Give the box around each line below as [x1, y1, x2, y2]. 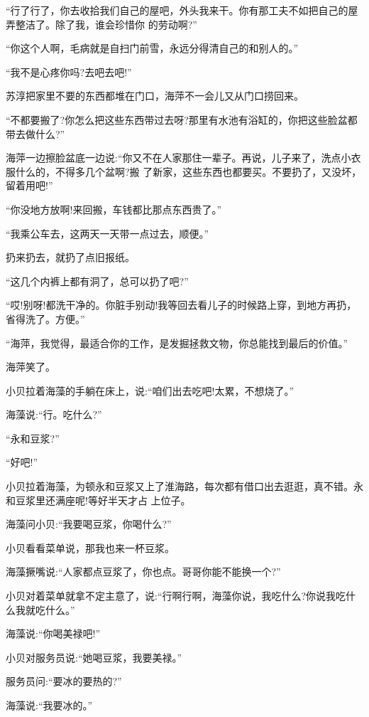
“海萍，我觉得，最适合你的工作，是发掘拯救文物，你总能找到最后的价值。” [6, 335, 348, 350]
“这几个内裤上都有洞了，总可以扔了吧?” [6, 273, 189, 288]
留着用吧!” [6, 178, 53, 193]
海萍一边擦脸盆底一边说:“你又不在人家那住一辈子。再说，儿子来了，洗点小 [6, 150, 351, 165]
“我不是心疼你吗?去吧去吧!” [6, 64, 132, 79]
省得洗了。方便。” [6, 311, 85, 326]
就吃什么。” [25, 602, 75, 617]
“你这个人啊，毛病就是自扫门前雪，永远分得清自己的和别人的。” [6, 41, 299, 55]
